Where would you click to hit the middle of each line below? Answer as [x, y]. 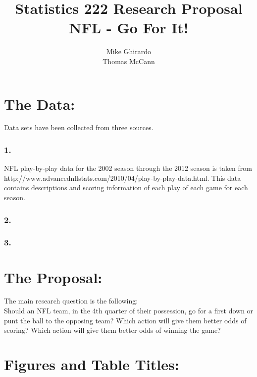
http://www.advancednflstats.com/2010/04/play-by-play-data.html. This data [123, 178]
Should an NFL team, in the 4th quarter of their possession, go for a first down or [129, 311]
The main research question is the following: [71, 301]
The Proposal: [53, 277]
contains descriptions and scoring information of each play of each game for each [126, 188]
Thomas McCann [129, 61]
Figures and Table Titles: [92, 364]
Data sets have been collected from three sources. [79, 127]
